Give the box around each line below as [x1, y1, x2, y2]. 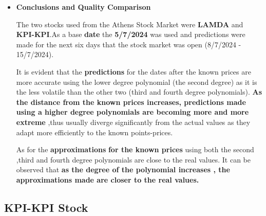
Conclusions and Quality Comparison [16, 2, 151, 12]
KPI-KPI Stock [4, 199, 88, 215]
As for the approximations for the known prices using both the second [16, 144, 254, 155]
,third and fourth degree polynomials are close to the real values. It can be [16, 154, 251, 165]
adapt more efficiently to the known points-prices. [16, 127, 173, 137]
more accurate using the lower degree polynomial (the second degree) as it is [16, 76, 257, 87]
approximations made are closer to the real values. [16, 174, 199, 185]
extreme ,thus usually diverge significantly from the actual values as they [16, 116, 251, 127]
